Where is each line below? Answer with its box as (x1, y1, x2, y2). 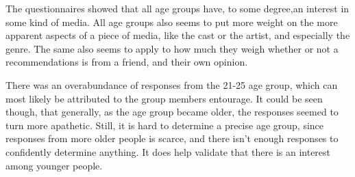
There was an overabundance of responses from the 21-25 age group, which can (5, 77, 338, 92)
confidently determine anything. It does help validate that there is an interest (5, 144, 331, 159)
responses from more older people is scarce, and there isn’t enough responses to (5, 131, 339, 146)
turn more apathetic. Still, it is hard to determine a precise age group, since (5, 118, 324, 132)
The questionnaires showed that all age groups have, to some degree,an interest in (5, 1, 350, 15)
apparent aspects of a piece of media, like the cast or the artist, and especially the (5, 28, 350, 42)
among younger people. (5, 158, 103, 172)
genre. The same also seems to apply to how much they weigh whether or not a (5, 41, 339, 55)
